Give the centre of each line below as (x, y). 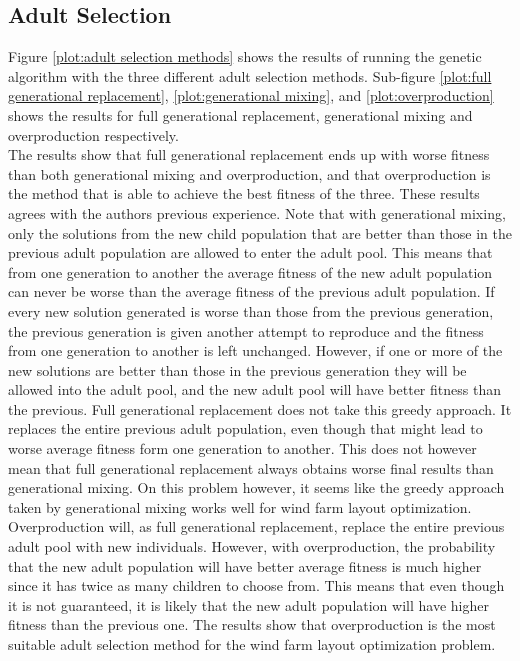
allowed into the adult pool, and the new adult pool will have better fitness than (254, 389)
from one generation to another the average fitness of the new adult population (250, 271)
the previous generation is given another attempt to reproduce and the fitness (246, 330)
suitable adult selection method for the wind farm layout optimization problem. (252, 644)
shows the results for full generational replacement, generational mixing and (240, 114)
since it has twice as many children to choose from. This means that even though (256, 585)
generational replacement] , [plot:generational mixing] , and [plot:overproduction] (251, 95)
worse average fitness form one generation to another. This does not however (242, 448)
